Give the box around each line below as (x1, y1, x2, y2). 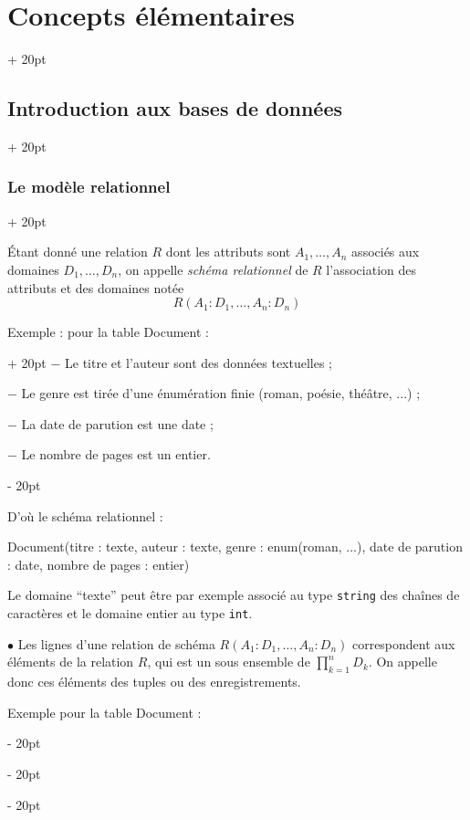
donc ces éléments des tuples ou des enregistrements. (7, 672, 301, 691)
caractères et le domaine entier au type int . (7, 604, 253, 623)
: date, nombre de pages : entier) (7, 554, 190, 573)
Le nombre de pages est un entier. (21, 445, 211, 464)
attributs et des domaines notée (7, 278, 184, 297)
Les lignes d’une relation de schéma (17, 634, 215, 653)
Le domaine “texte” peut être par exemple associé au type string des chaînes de (7, 585, 460, 604)
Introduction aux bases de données (7, 94, 342, 122)
